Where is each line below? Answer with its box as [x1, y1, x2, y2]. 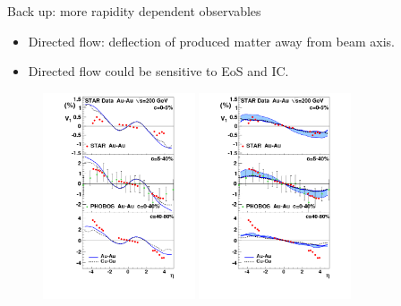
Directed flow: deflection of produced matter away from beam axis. [28, 31, 395, 50]
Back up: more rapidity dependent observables [7, 2, 261, 20]
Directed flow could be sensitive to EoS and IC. [28, 62, 289, 81]
